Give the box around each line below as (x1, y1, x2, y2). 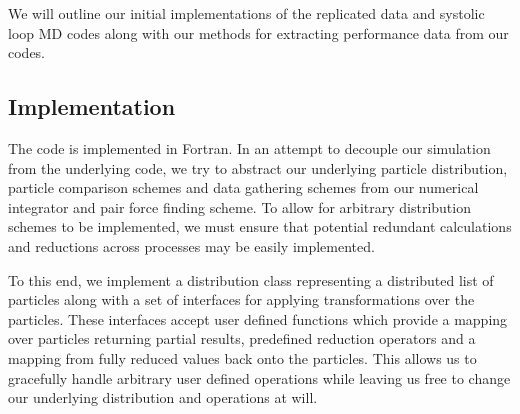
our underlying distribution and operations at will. (8, 387, 318, 408)
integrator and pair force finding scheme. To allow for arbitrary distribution (8, 196, 471, 217)
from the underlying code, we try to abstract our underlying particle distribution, (8, 157, 508, 178)
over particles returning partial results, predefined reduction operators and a (8, 328, 476, 349)
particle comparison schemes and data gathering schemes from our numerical (8, 177, 479, 198)
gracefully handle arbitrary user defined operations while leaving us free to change (8, 367, 511, 388)
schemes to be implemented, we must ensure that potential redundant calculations (8, 216, 512, 237)
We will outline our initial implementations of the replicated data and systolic (8, 3, 485, 23)
